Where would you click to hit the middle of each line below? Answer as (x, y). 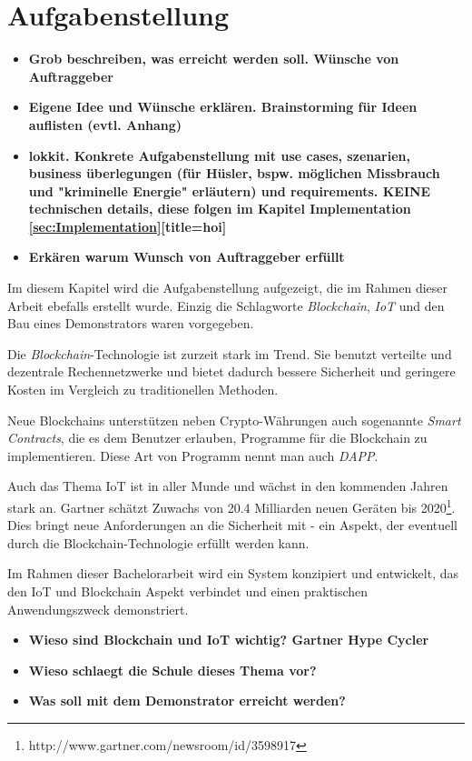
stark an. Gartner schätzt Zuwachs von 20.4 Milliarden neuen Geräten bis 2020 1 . (231, 506)
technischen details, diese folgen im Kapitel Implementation (220, 209)
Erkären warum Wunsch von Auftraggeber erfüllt (187, 257)
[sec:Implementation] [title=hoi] (128, 226)
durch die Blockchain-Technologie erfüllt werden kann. (158, 542)
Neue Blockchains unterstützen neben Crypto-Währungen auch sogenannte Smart (234, 420)
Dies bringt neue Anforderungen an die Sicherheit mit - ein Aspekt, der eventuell (233, 525)
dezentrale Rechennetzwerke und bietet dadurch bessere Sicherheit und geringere (231, 371)
